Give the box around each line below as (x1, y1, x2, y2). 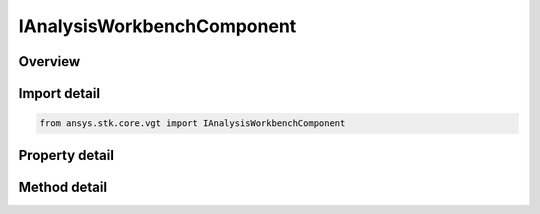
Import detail (18, 85, 100, 102)
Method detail (18, 178, 108, 195)
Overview (18, 53, 81, 70)
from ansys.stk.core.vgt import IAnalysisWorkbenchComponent (39, 118, 346, 129)
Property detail (18, 146, 115, 164)
